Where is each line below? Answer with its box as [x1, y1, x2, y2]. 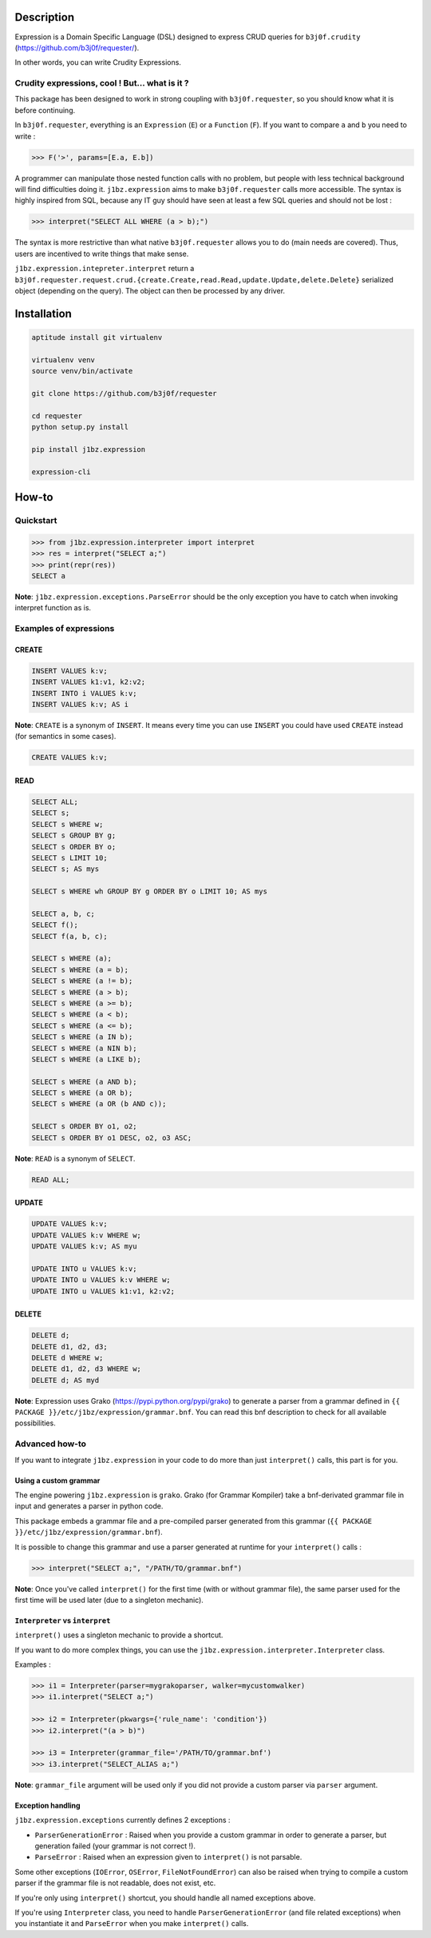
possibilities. [14, 1418, 56, 1428]
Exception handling [14, 1800, 81, 1810]
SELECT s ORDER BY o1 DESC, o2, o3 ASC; [31, 1133, 192, 1142]
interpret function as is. [14, 603, 92, 613]
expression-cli [31, 467, 91, 476]
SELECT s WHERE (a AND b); [31, 1077, 137, 1086]
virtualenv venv [31, 355, 96, 364]
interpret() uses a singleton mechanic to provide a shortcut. [14, 1630, 223, 1640]
